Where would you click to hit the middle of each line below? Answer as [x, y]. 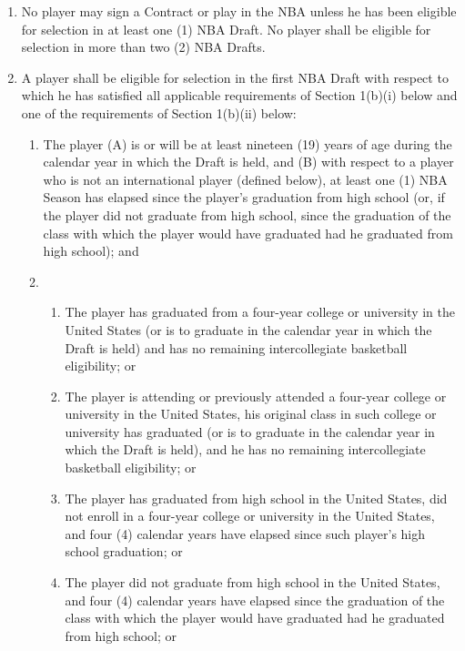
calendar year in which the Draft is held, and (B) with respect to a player [248, 162]
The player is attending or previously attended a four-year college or [256, 396]
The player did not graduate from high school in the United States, [253, 582]
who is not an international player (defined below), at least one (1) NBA [245, 179]
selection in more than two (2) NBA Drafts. [143, 47]
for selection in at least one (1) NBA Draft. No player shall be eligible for [226, 29]
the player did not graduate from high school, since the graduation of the [247, 214]
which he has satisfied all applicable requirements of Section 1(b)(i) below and [239, 95]
